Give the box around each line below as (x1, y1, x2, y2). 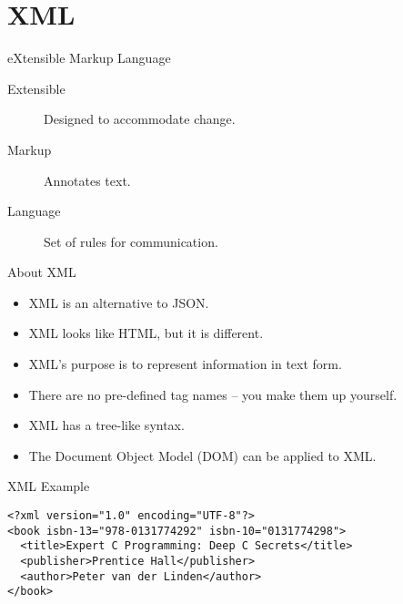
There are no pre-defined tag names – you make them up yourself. (28, 384, 398, 404)
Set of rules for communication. (44, 231, 218, 251)
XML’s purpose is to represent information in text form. (28, 354, 342, 374)
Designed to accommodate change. (44, 109, 236, 128)
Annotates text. (44, 170, 131, 189)
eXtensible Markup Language (7, 48, 171, 67)
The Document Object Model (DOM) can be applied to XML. (28, 445, 377, 465)
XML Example (7, 476, 90, 496)
